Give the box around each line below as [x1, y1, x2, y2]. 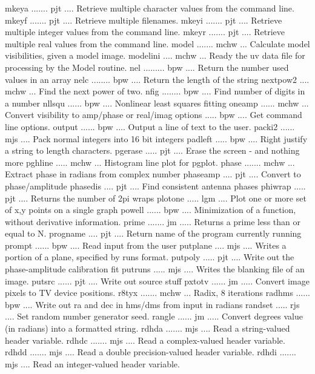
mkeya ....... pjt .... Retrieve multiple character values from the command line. [5, 2, 294, 14]
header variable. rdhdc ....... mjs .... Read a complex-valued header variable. [5, 333, 285, 346]
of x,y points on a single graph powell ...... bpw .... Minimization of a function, [5, 203, 296, 216]
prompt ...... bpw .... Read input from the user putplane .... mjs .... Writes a [5, 238, 287, 251]
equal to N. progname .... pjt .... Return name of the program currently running [5, 227, 302, 240]
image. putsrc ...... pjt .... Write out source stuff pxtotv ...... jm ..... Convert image [5, 274, 310, 287]
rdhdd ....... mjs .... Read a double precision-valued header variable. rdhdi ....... [5, 346, 296, 358]
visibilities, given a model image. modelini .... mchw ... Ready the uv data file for [5, 49, 305, 62]
